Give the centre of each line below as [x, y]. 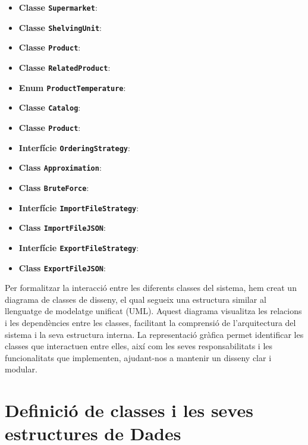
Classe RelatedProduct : [65, 67]
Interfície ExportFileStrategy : [79, 247]
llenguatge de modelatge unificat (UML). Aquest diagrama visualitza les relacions [153, 311]
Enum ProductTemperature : [72, 87]
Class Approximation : [60, 167]
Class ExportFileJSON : [62, 267]
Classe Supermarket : [58, 7]
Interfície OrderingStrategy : [74, 147]
